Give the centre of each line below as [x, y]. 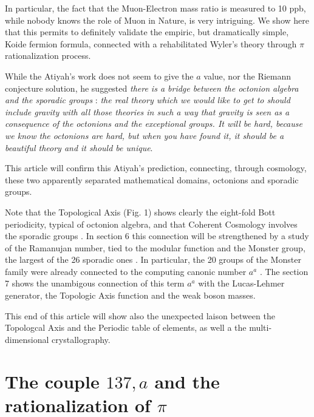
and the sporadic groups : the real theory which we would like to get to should [148, 100]
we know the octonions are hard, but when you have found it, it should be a [145, 135]
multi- [261, 327]
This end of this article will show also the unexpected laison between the [140, 315]
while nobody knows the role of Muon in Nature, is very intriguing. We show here [157, 20]
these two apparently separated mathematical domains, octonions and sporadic [152, 179]
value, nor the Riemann [247, 76]
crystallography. [81, 339]
